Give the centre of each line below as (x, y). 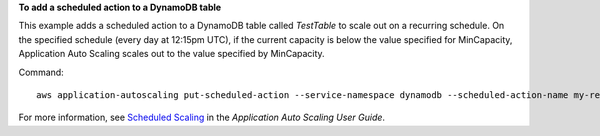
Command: (41, 72)
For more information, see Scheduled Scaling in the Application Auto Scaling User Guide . (201, 117)
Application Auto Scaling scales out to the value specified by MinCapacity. (171, 54)
